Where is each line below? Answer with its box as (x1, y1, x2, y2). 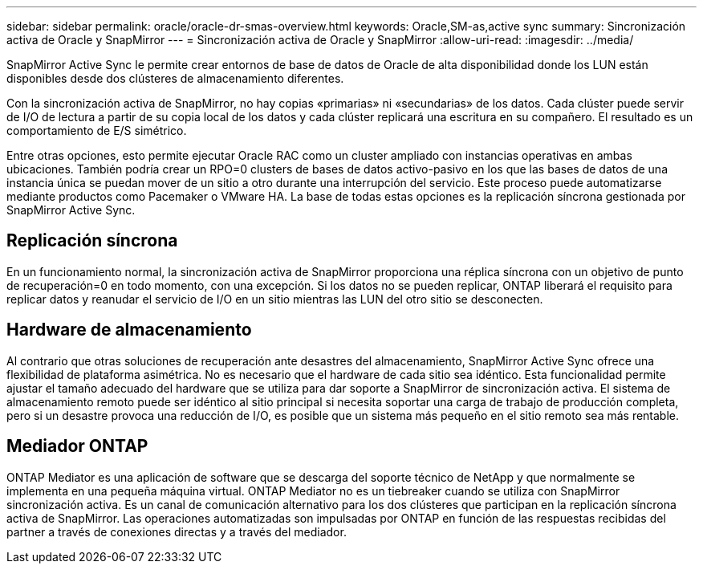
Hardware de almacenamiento (6, 320, 252, 340)
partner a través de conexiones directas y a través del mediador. (6, 524, 347, 539)
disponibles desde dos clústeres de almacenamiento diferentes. (6, 71, 344, 85)
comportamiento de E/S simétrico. (6, 124, 187, 137)
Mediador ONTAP (6, 436, 148, 457)
